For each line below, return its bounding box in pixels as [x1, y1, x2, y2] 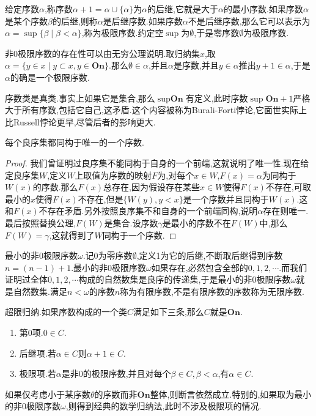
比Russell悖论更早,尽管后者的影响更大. [5, 115, 156, 128]
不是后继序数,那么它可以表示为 [188, 14, 310, 27]
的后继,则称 [52, 14, 98, 27]
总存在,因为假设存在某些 [103, 180, 200, 193]
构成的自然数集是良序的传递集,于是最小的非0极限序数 [78, 273, 291, 286]
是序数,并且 [173, 59, 219, 72]
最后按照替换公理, [5, 216, 76, 229]
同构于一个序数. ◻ [102, 228, 177, 241]
